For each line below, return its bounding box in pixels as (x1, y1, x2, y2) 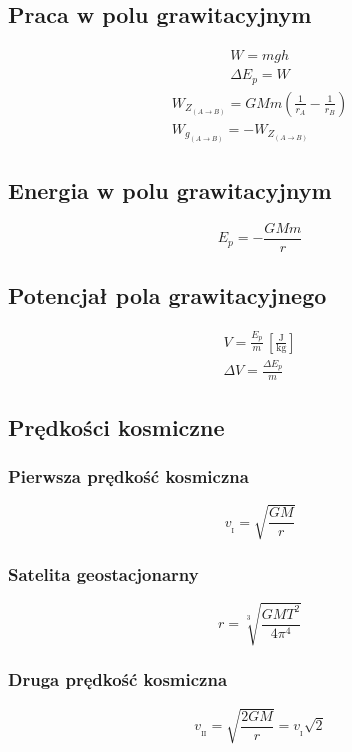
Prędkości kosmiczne (8, 411, 225, 442)
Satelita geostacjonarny (8, 561, 199, 586)
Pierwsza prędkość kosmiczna (8, 463, 249, 488)
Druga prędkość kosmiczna (8, 667, 228, 692)
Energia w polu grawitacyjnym (8, 174, 332, 205)
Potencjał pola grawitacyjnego (8, 280, 327, 311)
